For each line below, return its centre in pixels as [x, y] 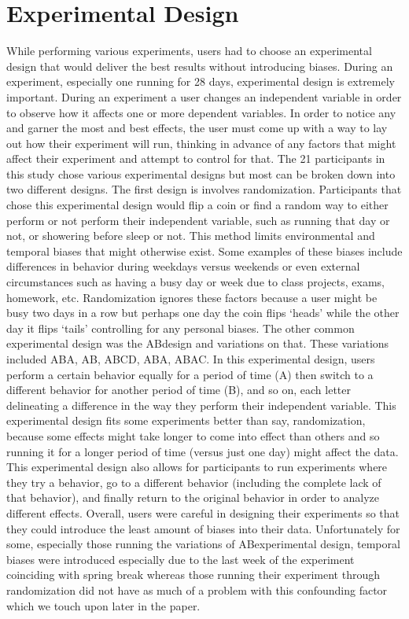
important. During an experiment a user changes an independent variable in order [204, 96]
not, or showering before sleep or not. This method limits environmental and [191, 236]
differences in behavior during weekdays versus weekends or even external [183, 266]
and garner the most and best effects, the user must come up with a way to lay [197, 128]
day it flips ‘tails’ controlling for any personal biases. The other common [181, 328]
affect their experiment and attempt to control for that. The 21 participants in [196, 158]
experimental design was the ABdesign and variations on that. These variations [198, 343]
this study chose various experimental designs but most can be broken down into [201, 173]
